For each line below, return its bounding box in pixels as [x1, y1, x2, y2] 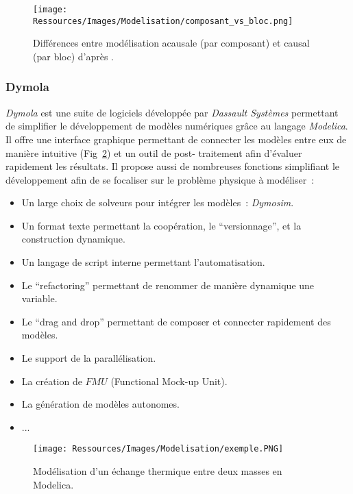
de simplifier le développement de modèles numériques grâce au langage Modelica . [5, 119, 348, 133]
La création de [21, 373, 82, 388]
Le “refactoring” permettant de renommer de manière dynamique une [21, 277, 315, 292]
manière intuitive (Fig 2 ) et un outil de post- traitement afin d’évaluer [5, 145, 302, 160]
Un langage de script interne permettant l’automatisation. [21, 255, 265, 269]
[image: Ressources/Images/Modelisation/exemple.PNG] [33, 444, 284, 454]
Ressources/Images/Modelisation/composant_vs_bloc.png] [33, 16, 293, 26]
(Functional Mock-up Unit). [110, 373, 228, 388]
